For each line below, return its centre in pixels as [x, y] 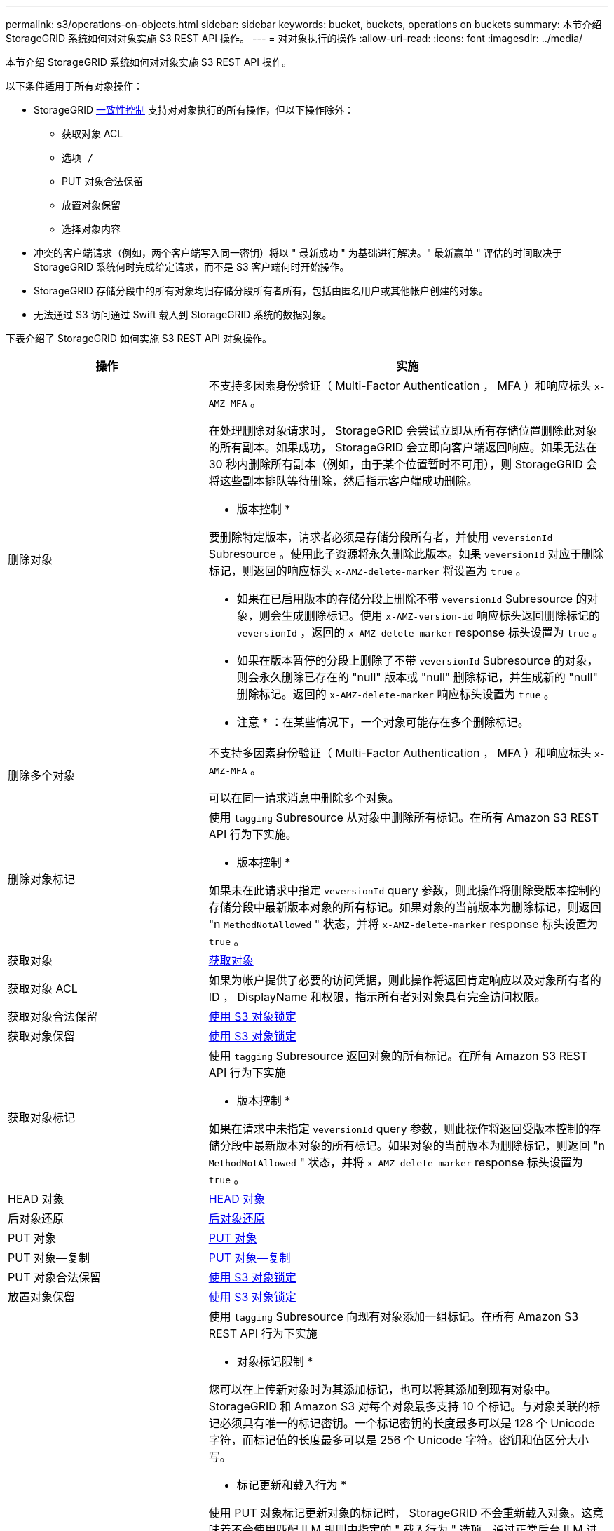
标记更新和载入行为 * [292, 1485]
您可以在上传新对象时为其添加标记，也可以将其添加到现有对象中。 [382, 1389]
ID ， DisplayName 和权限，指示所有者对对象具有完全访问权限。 [377, 997]
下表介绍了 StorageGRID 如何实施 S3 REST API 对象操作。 [139, 338]
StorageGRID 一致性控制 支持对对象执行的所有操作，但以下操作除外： [194, 110]
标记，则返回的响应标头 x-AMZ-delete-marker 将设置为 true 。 [368, 571]
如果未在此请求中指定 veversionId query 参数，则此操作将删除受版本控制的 [405, 890]
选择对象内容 [91, 229]
